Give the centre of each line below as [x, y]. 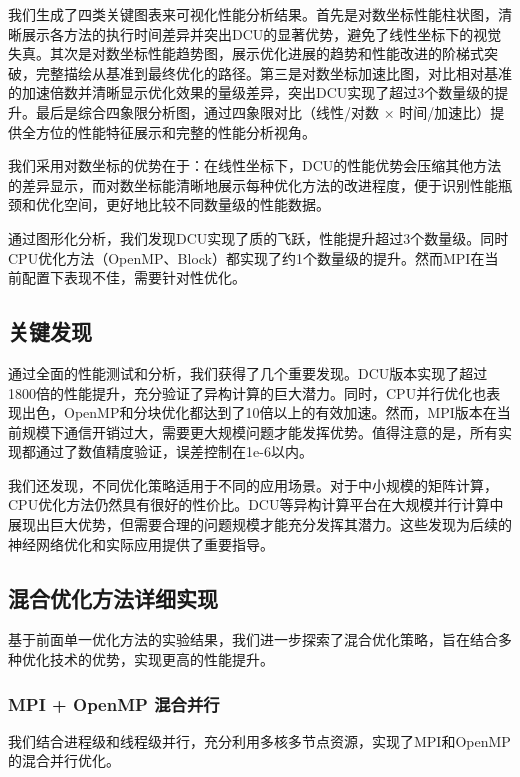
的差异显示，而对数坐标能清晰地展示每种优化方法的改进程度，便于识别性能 [253, 184]
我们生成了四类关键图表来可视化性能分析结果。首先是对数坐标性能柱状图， [253, 14]
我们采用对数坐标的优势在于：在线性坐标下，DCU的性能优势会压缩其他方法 [255, 165]
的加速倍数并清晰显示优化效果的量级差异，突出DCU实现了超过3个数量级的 [251, 92]
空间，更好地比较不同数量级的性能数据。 [196, 204]
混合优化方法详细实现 [113, 597]
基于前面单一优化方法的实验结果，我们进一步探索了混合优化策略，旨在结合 [253, 639]
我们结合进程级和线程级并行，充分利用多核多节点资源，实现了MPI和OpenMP [259, 740]
